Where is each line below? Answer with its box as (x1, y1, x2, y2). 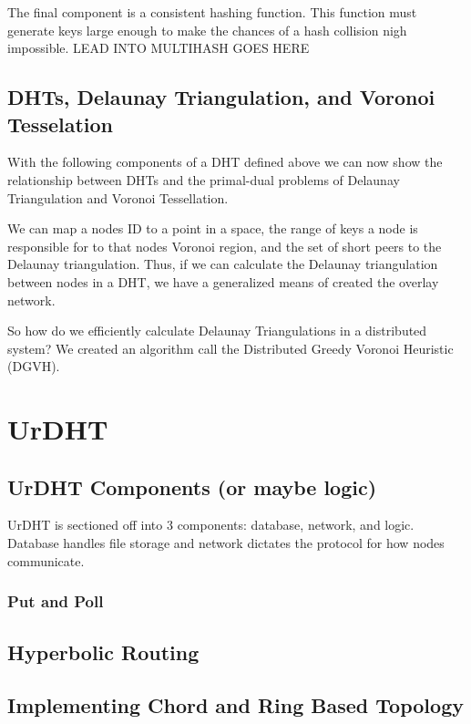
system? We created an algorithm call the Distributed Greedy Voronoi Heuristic (7, 338, 454, 357)
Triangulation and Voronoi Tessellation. (7, 188, 229, 207)
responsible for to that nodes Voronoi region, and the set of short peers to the (7, 236, 442, 255)
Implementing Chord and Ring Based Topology (7, 691, 464, 719)
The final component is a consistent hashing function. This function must (7, 3, 417, 21)
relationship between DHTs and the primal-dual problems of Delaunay (7, 170, 400, 189)
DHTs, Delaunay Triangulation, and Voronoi (7, 83, 435, 111)
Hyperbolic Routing (7, 637, 200, 666)
